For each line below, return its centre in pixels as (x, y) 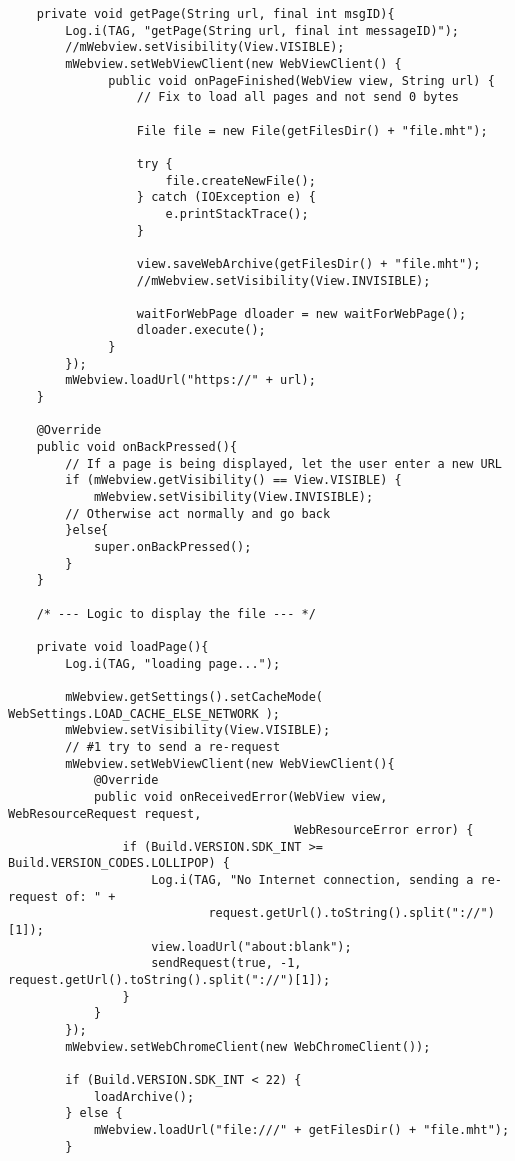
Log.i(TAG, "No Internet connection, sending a (312, 880)
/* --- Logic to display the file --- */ (176, 613)
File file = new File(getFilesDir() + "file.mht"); (312, 130)
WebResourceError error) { (384, 830)
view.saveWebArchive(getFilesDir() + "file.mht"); (308, 263)
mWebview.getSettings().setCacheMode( (194, 696)
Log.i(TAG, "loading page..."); (173, 663)
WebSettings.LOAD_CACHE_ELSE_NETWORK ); (144, 713)
